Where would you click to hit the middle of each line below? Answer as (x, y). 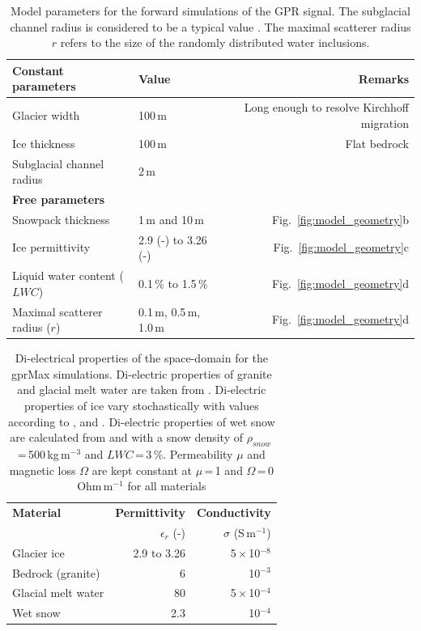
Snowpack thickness (61, 219)
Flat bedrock (377, 143)
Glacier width (46, 115)
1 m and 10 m (171, 219)
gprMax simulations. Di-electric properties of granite (141, 373)
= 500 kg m (44, 453)
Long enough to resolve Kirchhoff (326, 107)
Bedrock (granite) (56, 572)
